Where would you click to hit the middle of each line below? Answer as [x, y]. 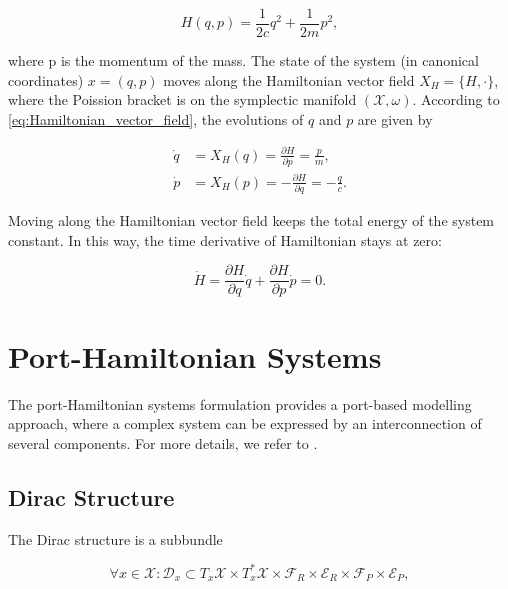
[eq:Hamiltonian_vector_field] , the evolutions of [156, 118]
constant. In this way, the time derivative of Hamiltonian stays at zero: [225, 239]
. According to [456, 99]
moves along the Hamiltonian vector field [289, 79]
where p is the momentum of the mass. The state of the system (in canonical [243, 60]
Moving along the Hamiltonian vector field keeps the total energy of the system [251, 220]
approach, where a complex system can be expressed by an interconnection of [245, 423]
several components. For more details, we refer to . [163, 442]
